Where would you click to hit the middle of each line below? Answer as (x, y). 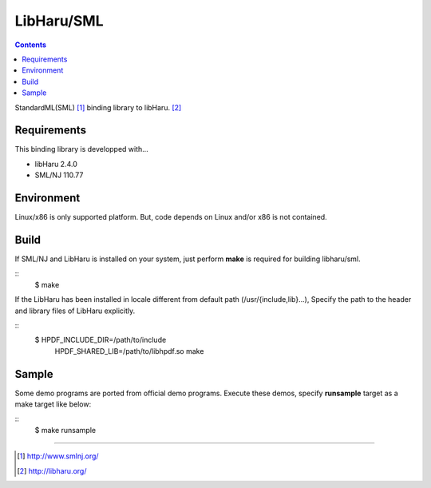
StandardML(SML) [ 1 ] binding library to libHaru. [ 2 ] (98, 107)
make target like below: (53, 404)
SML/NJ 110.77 (59, 175)
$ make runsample (65, 430)
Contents (31, 45)
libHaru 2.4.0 (56, 164)
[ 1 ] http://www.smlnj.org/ (58, 456)
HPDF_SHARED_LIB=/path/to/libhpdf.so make (129, 351)
